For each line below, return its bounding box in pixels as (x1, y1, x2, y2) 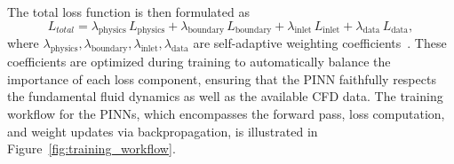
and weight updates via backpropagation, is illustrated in (7, 121, 318, 140)
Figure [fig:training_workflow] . (7, 139, 176, 158)
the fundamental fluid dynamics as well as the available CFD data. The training (7, 87, 443, 105)
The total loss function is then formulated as (7, 3, 250, 20)
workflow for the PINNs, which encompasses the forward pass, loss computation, (7, 104, 445, 122)
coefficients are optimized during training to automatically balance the (7, 52, 391, 71)
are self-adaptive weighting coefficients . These (193, 34, 447, 52)
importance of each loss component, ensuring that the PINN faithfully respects (7, 69, 436, 88)
